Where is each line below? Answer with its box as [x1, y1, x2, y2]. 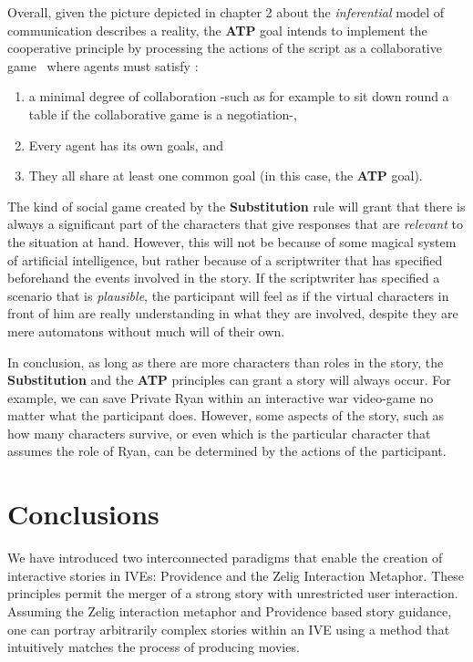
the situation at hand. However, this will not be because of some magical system [7, 232, 457, 251]
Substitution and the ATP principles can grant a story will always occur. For [7, 370, 451, 389]
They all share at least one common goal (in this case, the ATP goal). [28, 166, 423, 185]
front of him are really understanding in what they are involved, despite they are [7, 304, 458, 323]
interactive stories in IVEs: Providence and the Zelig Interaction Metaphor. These [7, 565, 464, 584]
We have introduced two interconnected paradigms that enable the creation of [7, 548, 443, 567]
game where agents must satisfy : [7, 56, 199, 75]
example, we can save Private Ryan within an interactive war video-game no [7, 388, 434, 407]
